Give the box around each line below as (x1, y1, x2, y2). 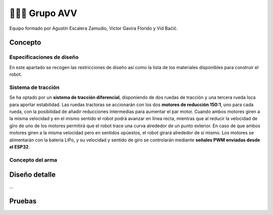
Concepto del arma (9, 156, 58, 164)
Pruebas (9, 197, 37, 205)
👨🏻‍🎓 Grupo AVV (9, 8, 77, 19)
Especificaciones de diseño (9, 53, 79, 61)
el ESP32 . (9, 144, 30, 150)
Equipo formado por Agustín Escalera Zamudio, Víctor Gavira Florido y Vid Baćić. (9, 25, 178, 31)
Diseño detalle (9, 171, 56, 179)
